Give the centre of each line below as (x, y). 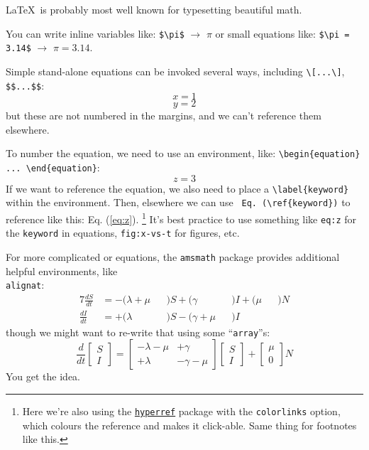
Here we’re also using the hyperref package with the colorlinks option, (181, 411)
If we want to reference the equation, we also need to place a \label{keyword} (177, 188)
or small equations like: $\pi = (282, 33)
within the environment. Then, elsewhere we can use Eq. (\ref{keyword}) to (178, 202)
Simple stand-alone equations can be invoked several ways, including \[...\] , (175, 71)
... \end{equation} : (53, 167)
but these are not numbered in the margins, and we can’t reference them (164, 116)
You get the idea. (43, 376)
